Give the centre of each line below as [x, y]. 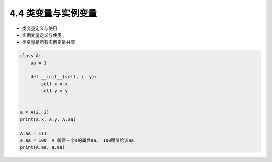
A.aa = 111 [33, 133]
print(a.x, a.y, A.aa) [48, 119]
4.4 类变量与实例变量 [53, 13]
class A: [31, 56]
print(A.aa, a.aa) [43, 147]
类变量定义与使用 [40, 28]
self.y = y [54, 91]
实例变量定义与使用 [42, 35]
